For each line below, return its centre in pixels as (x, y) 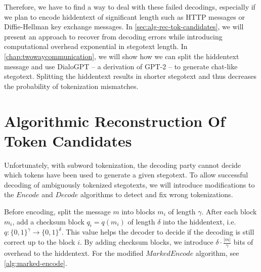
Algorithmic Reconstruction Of (115, 121)
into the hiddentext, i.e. (200, 221)
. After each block (229, 212)
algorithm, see (217, 253)
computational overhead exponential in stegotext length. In (96, 46)
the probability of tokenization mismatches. (71, 86)
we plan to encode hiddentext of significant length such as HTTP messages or (124, 16)
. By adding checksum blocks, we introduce (146, 242)
